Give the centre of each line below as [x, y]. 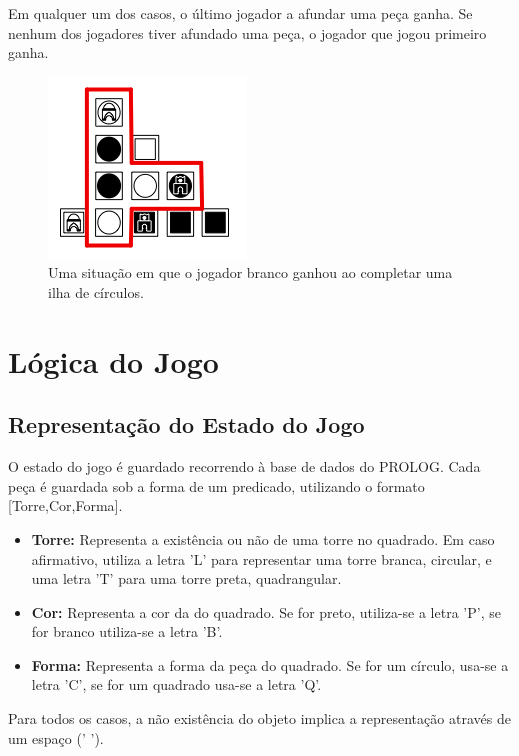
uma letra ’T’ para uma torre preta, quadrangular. [186, 578]
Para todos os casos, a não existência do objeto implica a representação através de [259, 718]
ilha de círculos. [96, 291]
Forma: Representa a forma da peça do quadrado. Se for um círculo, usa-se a [270, 664]
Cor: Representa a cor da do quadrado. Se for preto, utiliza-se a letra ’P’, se [266, 611]
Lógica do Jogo [113, 360]
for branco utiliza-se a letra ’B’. [127, 631]
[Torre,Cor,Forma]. [65, 505]
